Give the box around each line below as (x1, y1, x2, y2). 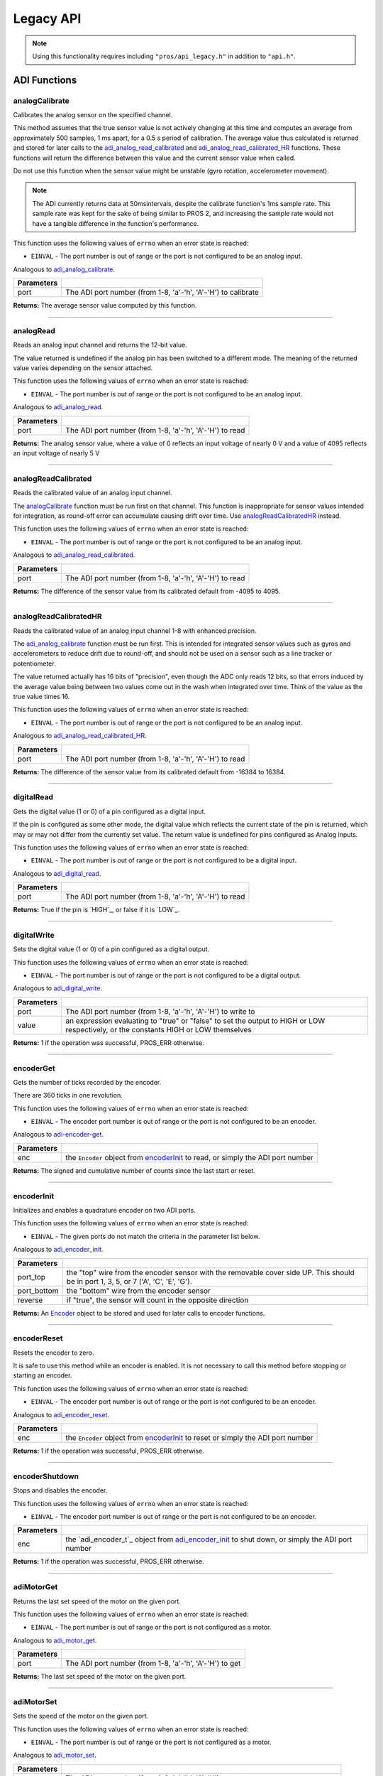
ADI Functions (13, 74, 77, 86)
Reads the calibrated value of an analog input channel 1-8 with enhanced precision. (13, 626, 257, 635)
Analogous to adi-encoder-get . (13, 1130, 104, 1139)
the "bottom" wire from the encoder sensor (66, 1286, 211, 1296)
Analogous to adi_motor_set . (13, 1751, 96, 1760)
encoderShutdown (13, 1471, 79, 1481)
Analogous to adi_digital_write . (13, 984, 103, 992)
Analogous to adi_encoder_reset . (13, 1410, 110, 1419)
